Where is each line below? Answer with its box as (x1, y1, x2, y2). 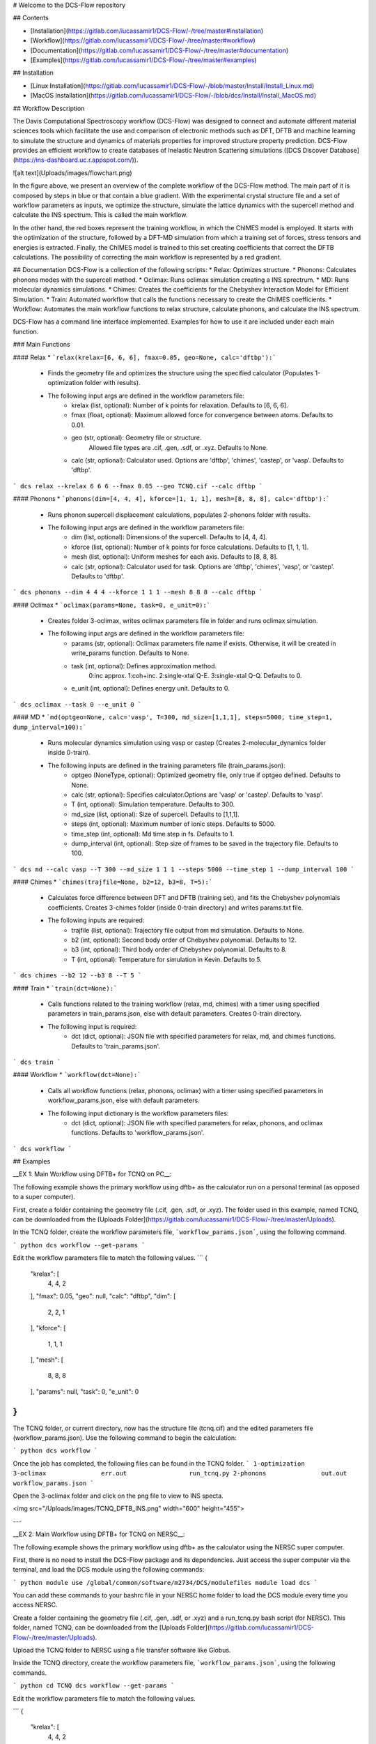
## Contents (13, 14, 49, 22)
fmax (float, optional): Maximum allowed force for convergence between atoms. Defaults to (71, 411, 334, 419)
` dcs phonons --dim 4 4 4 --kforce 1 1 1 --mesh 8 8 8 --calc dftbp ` (13, 588, 263, 596)
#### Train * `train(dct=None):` (13, 984, 118, 992)
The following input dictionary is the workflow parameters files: (47, 1109, 229, 1118)
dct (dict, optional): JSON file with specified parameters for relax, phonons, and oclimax (71, 1118, 324, 1127)
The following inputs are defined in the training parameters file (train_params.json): (47, 761, 285, 769)
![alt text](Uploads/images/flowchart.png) (13, 168, 132, 177)
